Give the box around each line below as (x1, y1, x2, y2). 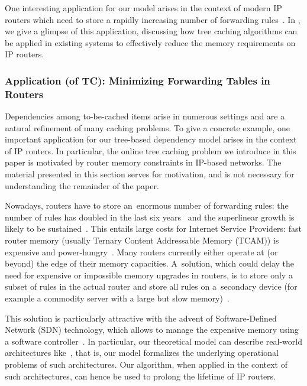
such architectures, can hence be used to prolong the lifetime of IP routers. (5, 369, 276, 382)
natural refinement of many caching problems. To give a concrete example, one (5, 121, 290, 134)
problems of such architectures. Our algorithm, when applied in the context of (5, 358, 288, 370)
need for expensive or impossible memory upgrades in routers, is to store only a (5, 268, 293, 281)
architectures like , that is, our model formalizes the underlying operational (5, 346, 279, 359)
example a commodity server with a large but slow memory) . (5, 292, 230, 304)
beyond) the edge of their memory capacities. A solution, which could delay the (5, 257, 295, 270)
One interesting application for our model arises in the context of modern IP (5, 2, 282, 14)
